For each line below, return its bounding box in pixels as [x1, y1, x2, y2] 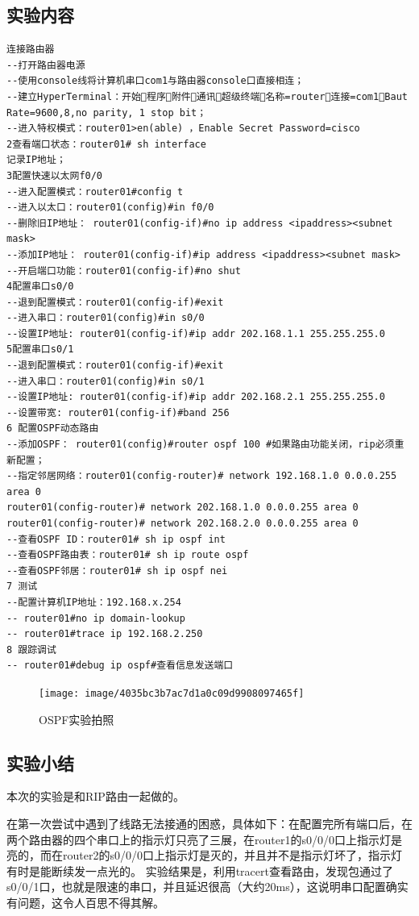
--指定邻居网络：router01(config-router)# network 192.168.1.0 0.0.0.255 [6, 470, 397, 482]
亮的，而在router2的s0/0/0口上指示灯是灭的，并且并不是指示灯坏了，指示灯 [6, 847, 402, 864]
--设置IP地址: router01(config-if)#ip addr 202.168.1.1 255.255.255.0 [6, 327, 385, 339]
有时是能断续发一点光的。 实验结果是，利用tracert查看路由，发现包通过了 [6, 862, 393, 879]
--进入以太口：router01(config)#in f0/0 [6, 202, 214, 214]
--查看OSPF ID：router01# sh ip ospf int [6, 533, 226, 545]
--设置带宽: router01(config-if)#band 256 [6, 406, 230, 418]
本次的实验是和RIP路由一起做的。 [6, 788, 185, 805]
